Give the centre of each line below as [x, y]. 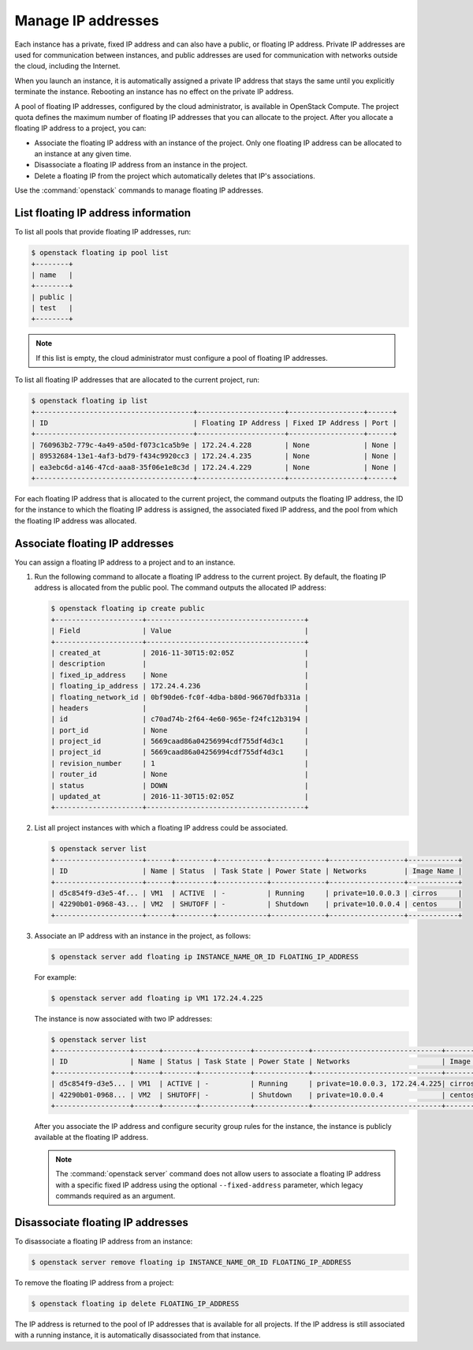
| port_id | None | [180, 730]
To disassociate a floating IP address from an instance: [104, 1241]
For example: [56, 977]
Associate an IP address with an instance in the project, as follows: [143, 936]
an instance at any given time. [83, 154]
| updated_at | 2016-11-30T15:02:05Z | [180, 797]
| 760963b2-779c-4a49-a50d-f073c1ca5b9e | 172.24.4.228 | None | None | [214, 445]
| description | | [180, 664]
